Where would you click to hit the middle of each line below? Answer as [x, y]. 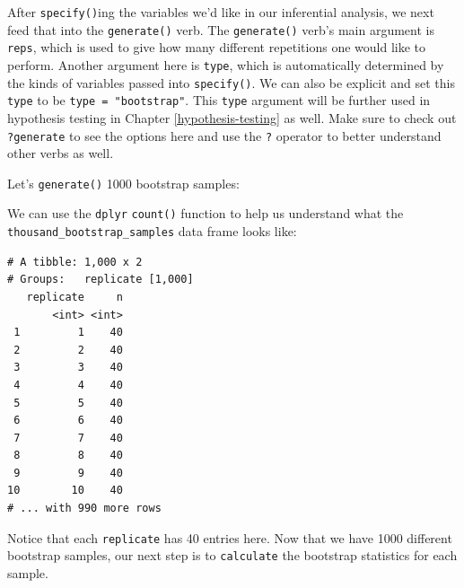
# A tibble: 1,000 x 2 [75, 262]
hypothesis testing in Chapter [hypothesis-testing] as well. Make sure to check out [232, 117]
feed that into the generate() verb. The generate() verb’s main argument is [221, 29]
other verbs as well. [61, 153]
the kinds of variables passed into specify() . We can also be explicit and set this [232, 82]
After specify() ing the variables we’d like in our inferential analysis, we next [221, 12]
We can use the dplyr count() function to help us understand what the [206, 213]
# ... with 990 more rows [84, 509]
